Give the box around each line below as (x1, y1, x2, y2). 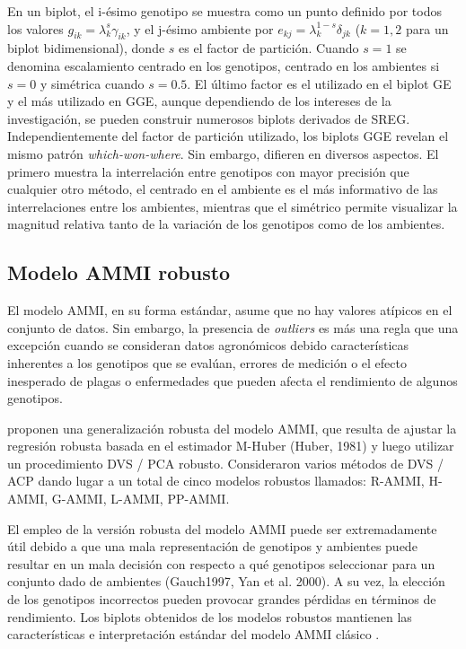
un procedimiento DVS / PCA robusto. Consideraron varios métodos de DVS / (7, 453, 444, 472)
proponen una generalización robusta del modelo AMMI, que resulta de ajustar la (7, 418, 457, 437)
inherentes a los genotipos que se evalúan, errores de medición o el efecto (7, 353, 407, 372)
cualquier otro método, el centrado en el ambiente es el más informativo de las (7, 180, 438, 198)
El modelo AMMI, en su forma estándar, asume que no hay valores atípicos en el (7, 301, 453, 320)
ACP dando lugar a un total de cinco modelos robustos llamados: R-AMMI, (7, 471, 425, 490)
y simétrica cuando (40, 74, 145, 92)
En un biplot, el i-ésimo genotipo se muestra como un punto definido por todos (7, 2, 442, 20)
